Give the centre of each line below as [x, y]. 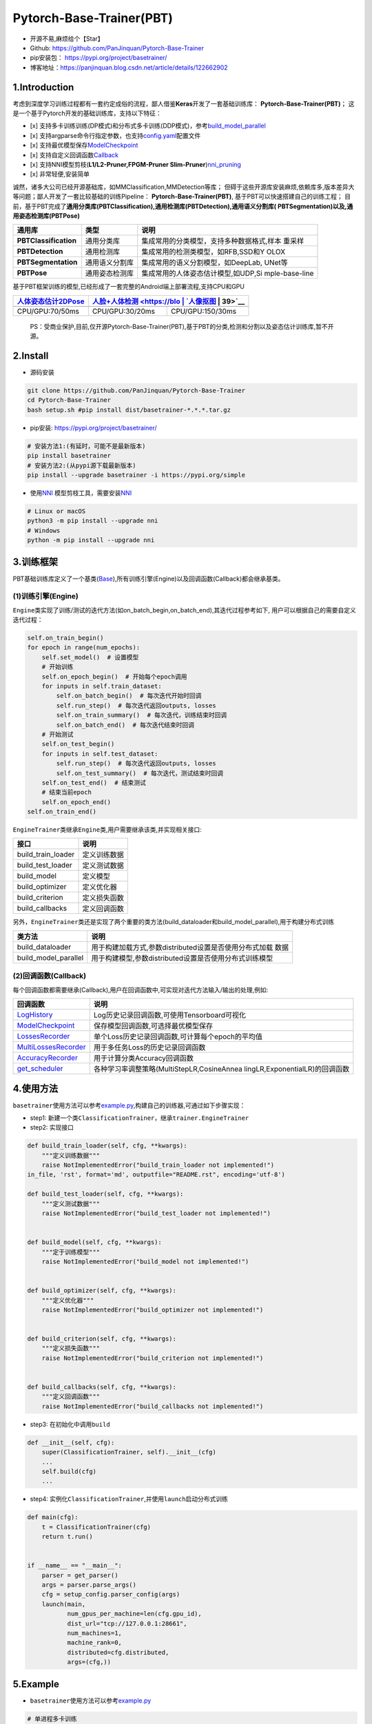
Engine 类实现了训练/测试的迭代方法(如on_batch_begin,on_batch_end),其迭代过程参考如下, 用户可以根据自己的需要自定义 [184, 610]
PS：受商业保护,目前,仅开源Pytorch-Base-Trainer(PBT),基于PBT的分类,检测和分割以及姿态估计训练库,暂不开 [182, 326]
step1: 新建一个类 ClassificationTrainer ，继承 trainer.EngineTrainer [139, 1118]
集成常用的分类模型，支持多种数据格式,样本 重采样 [223, 241]
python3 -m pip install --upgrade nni [93, 521]
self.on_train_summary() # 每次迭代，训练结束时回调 [142, 715]
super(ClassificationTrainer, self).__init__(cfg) [129, 1452]
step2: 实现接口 [52, 1127]
